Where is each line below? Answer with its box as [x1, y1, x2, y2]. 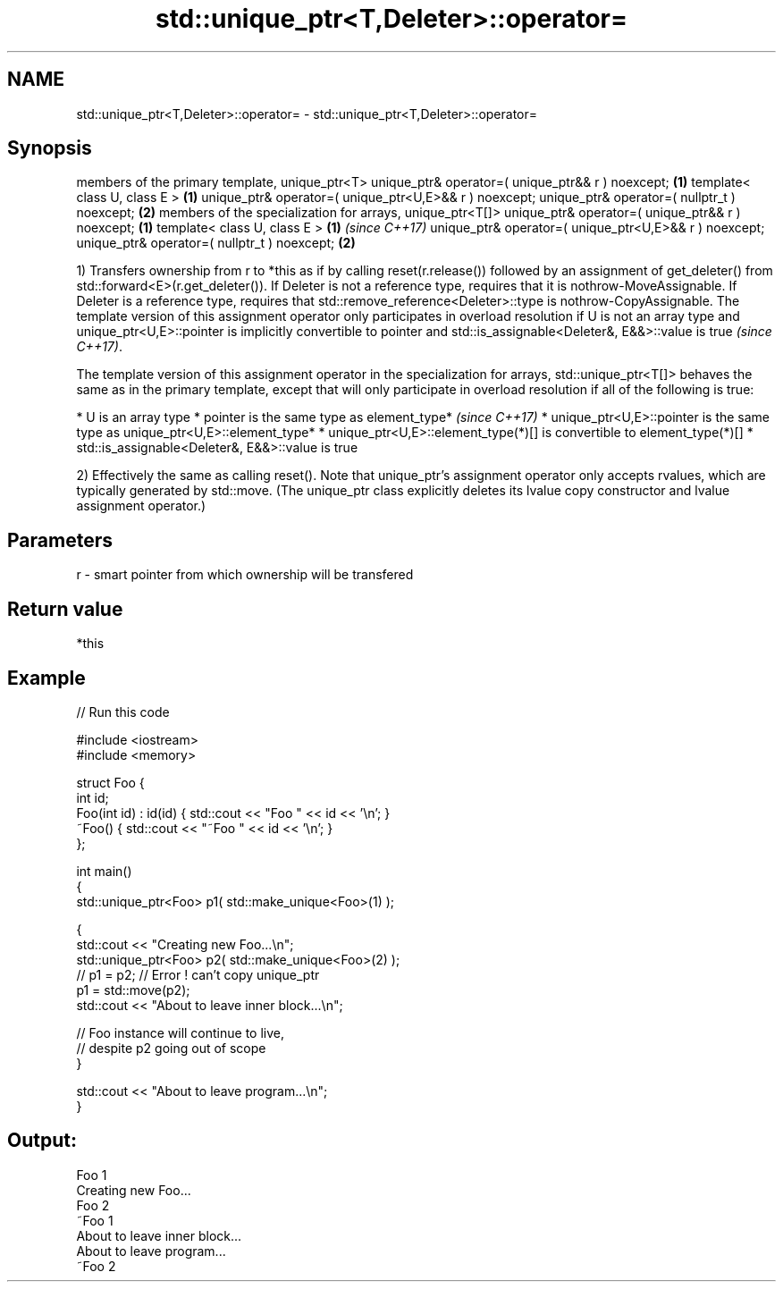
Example [7, 666, 86, 689]
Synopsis [7, 137, 92, 160]
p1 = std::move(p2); [76, 981, 190, 998]
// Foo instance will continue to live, [76, 1024, 284, 1040]
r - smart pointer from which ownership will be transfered [76, 567, 414, 583]
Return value [7, 597, 123, 620]
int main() [76, 863, 132, 879]
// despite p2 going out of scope [76, 1040, 266, 1056]
